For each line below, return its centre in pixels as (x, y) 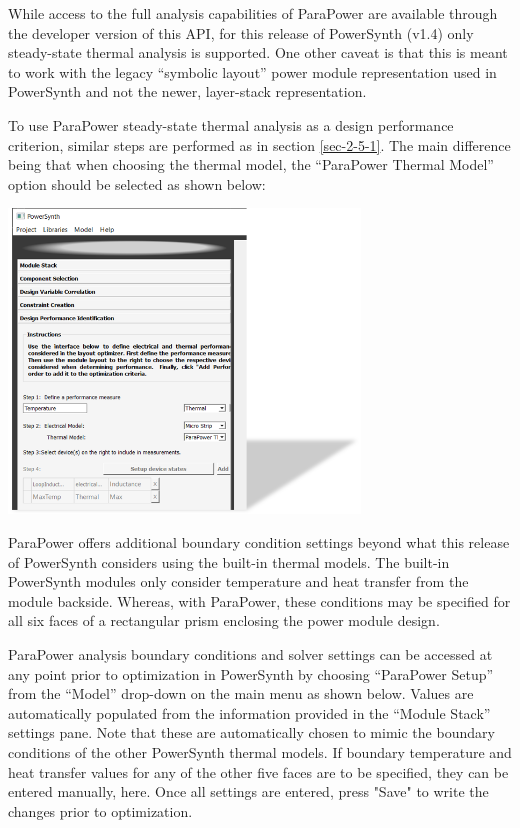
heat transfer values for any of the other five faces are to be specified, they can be (258, 771)
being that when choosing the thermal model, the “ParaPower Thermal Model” (251, 164)
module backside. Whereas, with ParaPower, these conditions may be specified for (259, 600)
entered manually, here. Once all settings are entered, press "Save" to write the (248, 791)
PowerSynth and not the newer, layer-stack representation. (187, 91)
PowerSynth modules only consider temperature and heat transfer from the (238, 581)
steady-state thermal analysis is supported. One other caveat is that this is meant (258, 52)
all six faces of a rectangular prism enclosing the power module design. (224, 620)
